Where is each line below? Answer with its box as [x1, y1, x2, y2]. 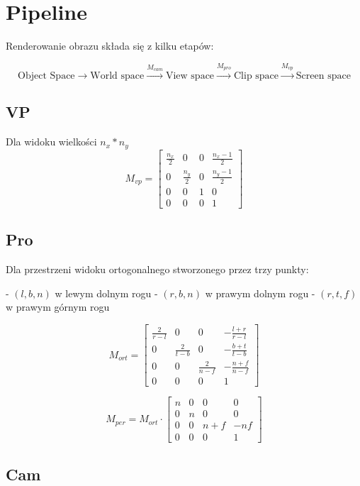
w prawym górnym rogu [6, 299, 110, 314]
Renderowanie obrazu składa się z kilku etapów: [6, 38, 214, 53]
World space [90, 70, 145, 81]
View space [165, 70, 215, 81]
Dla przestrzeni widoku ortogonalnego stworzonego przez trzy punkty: [6, 262, 309, 276]
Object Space [18, 70, 75, 81]
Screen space [296, 70, 351, 81]
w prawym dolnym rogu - [205, 285, 315, 300]
